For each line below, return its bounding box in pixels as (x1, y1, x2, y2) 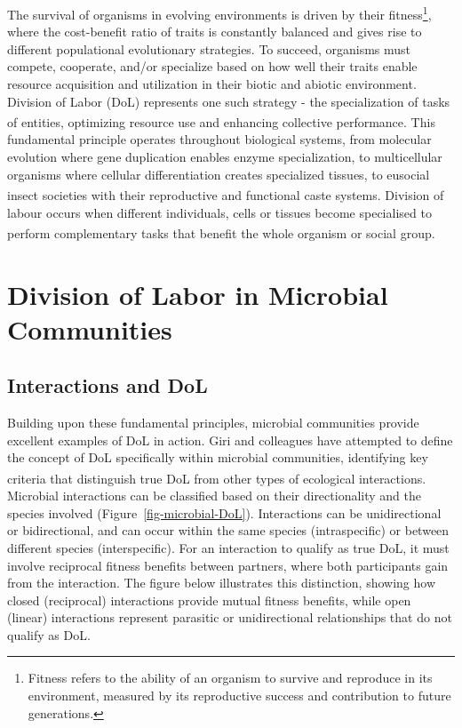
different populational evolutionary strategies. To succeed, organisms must (7, 39, 411, 58)
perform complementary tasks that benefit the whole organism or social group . (7, 223, 435, 242)
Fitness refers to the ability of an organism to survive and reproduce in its (28, 668, 433, 687)
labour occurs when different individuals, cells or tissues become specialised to (7, 203, 432, 221)
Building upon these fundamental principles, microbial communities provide (7, 413, 419, 432)
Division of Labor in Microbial (7, 276, 388, 312)
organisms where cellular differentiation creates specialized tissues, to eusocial (7, 164, 430, 183)
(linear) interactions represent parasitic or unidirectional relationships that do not (7, 608, 452, 627)
